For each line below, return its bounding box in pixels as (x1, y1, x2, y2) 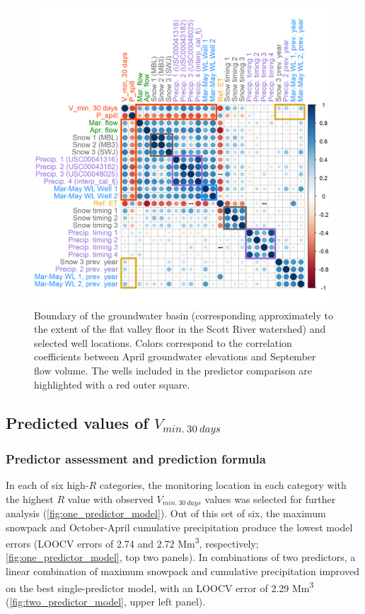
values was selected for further (204, 491, 336, 506)
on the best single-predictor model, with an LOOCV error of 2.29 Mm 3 (6, 578, 314, 595)
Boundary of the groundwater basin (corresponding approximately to (34, 307, 333, 322)
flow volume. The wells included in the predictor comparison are (34, 362, 313, 377)
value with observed (67, 491, 153, 506)
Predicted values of (6, 411, 149, 433)
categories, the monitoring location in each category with (99, 477, 347, 492)
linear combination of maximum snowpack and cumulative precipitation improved (6, 564, 359, 579)
